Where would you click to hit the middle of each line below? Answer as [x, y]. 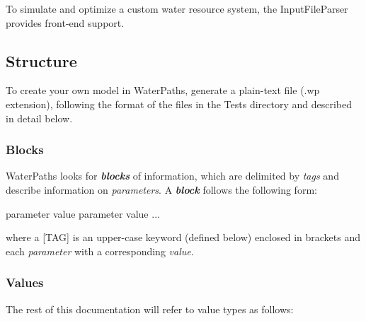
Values [25, 282]
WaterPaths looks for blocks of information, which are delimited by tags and [172, 176]
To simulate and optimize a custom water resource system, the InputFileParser [177, 8]
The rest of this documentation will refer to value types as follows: [150, 309]
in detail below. [39, 118]
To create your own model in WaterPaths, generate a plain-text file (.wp [163, 90]
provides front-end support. [65, 22]
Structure [41, 60]
